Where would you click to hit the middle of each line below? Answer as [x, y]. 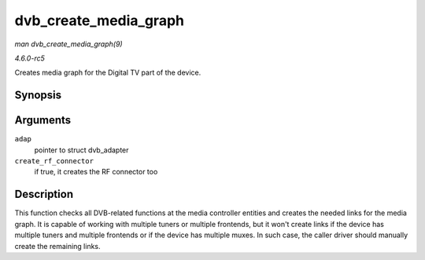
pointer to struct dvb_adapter [81, 150]
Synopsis [38, 95]
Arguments [43, 121]
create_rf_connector [54, 161]
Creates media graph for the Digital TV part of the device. [108, 73]
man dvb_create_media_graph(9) [68, 44]
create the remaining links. [58, 246]
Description [44, 194]
